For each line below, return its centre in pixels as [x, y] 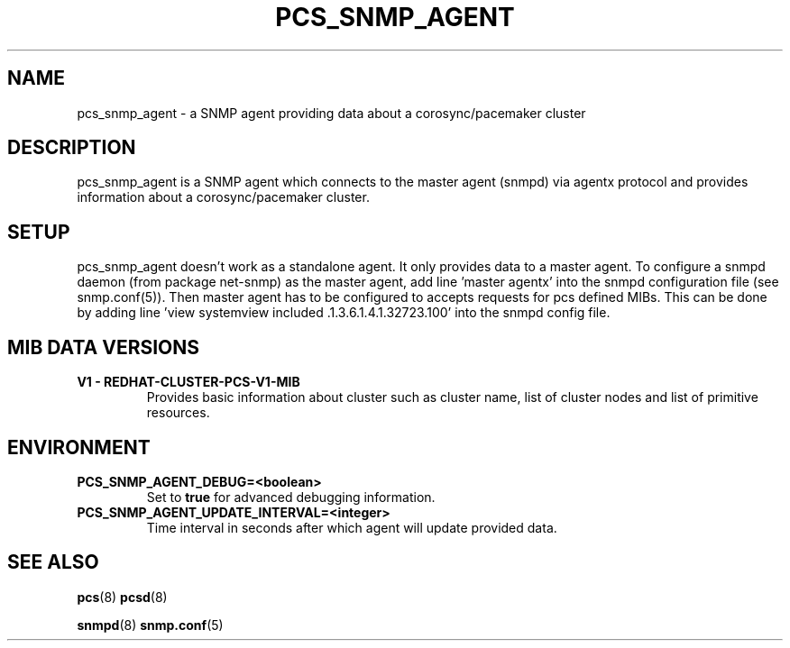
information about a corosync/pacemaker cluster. [223, 197]
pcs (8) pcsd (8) [122, 597]
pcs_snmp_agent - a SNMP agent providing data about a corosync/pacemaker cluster [331, 113]
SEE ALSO [53, 562]
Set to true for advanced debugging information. [291, 497]
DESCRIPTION [72, 148]
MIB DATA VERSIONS [104, 347]
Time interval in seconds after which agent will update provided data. [352, 527]
